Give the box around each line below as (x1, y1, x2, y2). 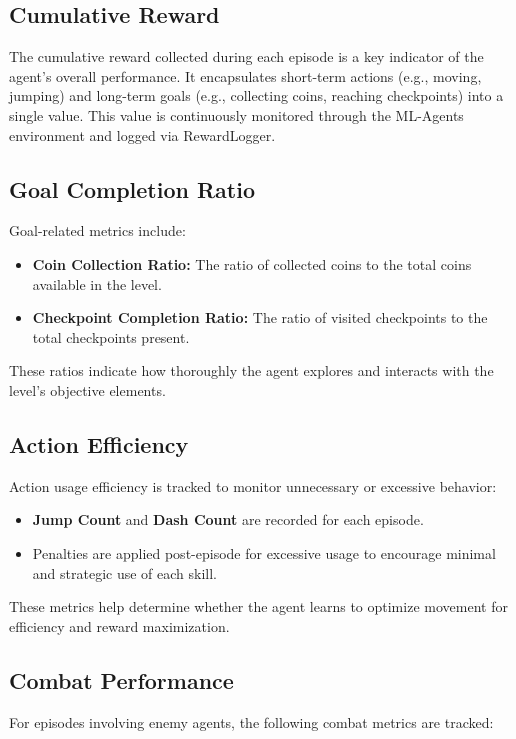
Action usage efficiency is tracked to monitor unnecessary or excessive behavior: (9, 475, 497, 496)
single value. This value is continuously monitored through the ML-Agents (9, 104, 464, 125)
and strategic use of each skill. (32, 562, 217, 583)
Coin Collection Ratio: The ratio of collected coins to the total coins (32, 253, 472, 274)
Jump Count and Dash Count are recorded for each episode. (32, 509, 424, 530)
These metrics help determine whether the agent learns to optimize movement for (9, 596, 508, 617)
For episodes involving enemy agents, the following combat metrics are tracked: (9, 711, 494, 732)
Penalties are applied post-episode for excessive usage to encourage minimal (32, 542, 496, 563)
